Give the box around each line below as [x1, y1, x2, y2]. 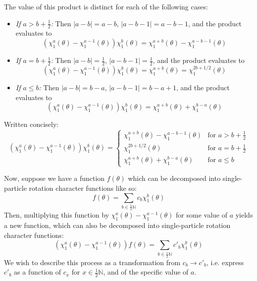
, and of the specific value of [103, 267, 189, 277]
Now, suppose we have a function [4, 173, 105, 183]
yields [235, 210, 253, 220]
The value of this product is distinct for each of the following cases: [4, 1, 208, 11]
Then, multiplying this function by [4, 210, 109, 220]
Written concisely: [4, 119, 59, 129]
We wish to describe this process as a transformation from [4, 257, 181, 267]
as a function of [14, 267, 61, 277]
